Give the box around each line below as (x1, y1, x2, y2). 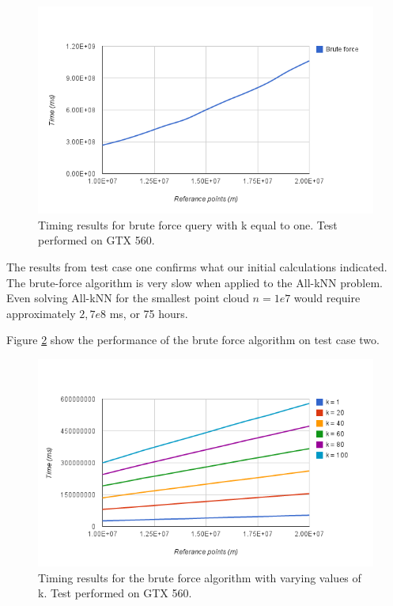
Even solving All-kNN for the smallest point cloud (6, 290, 249, 306)
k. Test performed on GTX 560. (38, 585, 192, 601)
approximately (6, 305, 76, 321)
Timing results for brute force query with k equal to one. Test (38, 216, 338, 233)
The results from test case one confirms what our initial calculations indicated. (6, 258, 387, 275)
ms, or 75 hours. (109, 305, 188, 321)
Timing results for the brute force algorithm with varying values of (38, 569, 361, 585)
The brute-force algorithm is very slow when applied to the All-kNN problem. (6, 274, 383, 290)
